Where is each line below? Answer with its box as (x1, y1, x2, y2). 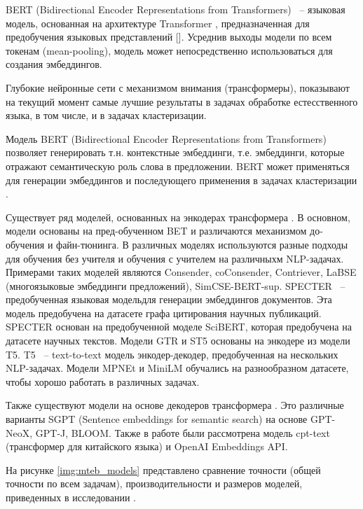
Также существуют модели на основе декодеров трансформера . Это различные (6, 398, 344, 412)
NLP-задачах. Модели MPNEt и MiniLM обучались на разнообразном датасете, (6, 361, 349, 375)
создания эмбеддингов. (6, 57, 102, 71)
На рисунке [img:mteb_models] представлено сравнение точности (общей (6, 462, 321, 477)
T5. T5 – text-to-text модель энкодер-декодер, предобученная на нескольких (6, 347, 338, 361)
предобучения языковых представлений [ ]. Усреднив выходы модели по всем (6, 29, 332, 44)
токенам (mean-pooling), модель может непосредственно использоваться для (6, 43, 333, 57)
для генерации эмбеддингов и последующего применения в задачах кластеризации (6, 172, 357, 187)
